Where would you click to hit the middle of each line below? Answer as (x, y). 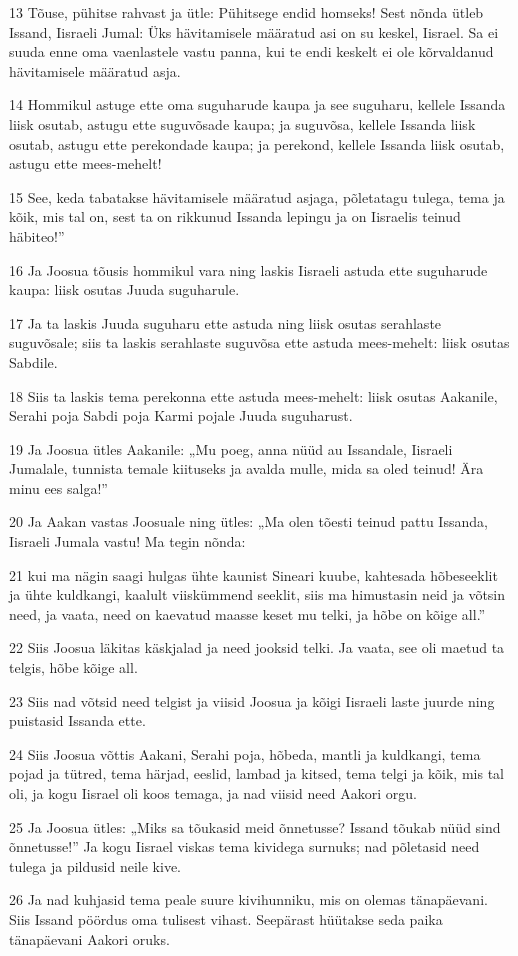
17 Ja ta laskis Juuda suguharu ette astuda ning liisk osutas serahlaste (225, 322)
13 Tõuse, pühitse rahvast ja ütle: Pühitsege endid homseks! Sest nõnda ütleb (246, 12)
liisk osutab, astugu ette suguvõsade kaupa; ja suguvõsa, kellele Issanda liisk (242, 123)
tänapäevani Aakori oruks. (89, 938)
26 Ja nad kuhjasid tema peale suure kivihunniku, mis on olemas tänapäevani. (248, 899)
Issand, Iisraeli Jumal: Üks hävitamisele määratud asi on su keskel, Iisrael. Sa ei (254, 31)
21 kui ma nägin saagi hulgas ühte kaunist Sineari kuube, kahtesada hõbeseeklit (253, 574)
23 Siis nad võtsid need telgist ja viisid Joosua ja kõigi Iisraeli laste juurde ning (252, 700)
